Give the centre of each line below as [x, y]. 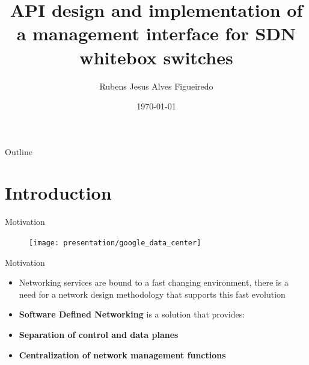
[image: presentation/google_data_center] [115, 243]
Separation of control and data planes [99, 335]
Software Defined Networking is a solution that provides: [132, 314]
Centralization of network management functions [122, 354]
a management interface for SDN [156, 33]
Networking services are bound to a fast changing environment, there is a [154, 282]
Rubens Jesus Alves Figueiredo [156, 86]
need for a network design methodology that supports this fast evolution [152, 294]
